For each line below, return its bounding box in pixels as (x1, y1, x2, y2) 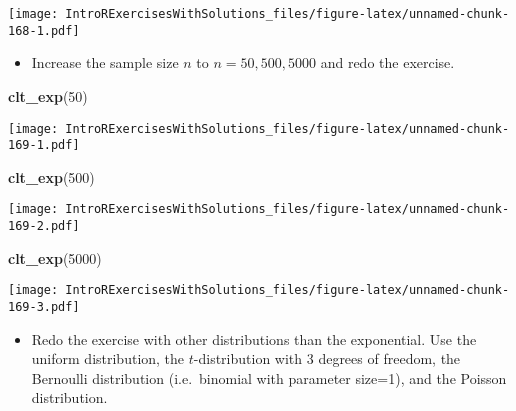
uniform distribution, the (31, 348, 185, 369)
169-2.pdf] (8, 219, 80, 234)
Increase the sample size (31, 52, 179, 73)
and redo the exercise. (320, 52, 455, 73)
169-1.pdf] (8, 138, 80, 153)
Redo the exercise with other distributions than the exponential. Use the (31, 328, 477, 349)
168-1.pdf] (8, 23, 80, 38)
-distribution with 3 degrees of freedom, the (193, 348, 461, 369)
